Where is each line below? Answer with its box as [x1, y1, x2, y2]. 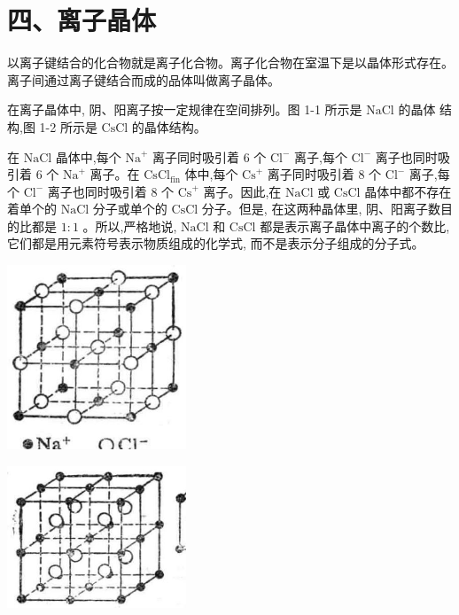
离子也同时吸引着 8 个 [47, 182, 175, 200]
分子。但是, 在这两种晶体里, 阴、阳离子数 [201, 199, 440, 218]
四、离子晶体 [7, 2, 157, 38]
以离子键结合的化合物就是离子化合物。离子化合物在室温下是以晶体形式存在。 [7, 53, 454, 72]
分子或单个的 [92, 199, 167, 218]
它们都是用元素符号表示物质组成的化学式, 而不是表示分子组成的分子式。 [7, 234, 424, 253]
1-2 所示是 [39, 117, 97, 136]
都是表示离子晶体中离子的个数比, [260, 216, 450, 235]
